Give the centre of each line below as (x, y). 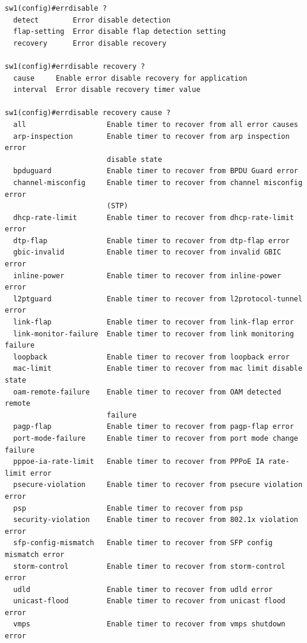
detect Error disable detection (92, 20)
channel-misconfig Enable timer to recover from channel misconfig (158, 182)
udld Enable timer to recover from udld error (143, 589)
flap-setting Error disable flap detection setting (120, 32)
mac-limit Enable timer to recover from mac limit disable (158, 369)
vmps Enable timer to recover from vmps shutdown (149, 624)
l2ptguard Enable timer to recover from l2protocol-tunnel (158, 299)
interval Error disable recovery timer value (107, 90)
